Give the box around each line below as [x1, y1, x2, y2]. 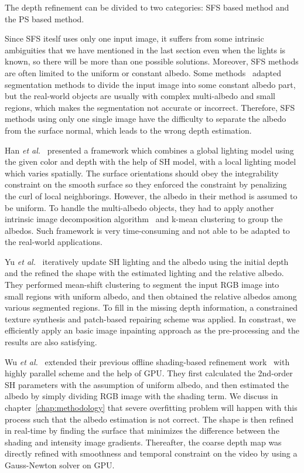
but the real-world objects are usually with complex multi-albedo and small [5, 90, 275, 102]
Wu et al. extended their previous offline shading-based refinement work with [5, 355, 290, 367]
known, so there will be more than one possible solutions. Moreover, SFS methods [5, 55, 299, 67]
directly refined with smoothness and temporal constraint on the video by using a [5, 447, 298, 460]
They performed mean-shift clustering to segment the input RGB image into [5, 278, 279, 291]
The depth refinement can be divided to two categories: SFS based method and [5, 1, 289, 13]
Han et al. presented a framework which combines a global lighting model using [5, 144, 294, 156]
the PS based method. [5, 12, 84, 25]
